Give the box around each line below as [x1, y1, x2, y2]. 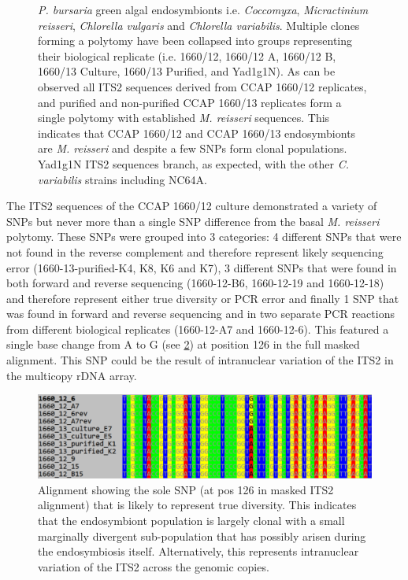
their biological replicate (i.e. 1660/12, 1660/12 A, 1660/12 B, [38, 47, 336, 64]
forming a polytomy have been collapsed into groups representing [38, 32, 353, 49]
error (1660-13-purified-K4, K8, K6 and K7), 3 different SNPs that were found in [6, 259, 397, 275]
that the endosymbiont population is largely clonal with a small [38, 512, 345, 528]
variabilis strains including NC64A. [38, 171, 207, 187]
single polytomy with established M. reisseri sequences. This [38, 109, 330, 126]
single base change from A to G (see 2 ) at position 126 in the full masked [6, 336, 360, 353]
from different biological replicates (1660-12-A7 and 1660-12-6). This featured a [6, 320, 389, 337]
